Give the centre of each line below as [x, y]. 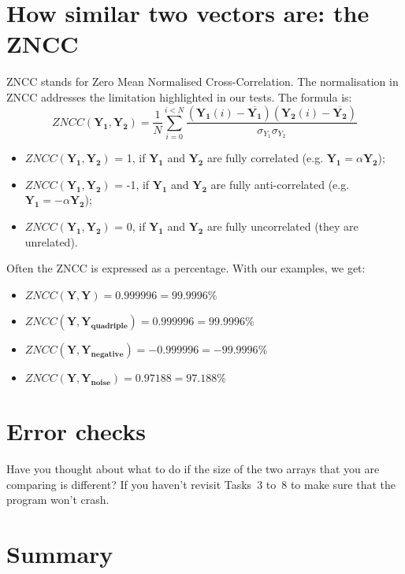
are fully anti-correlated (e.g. [280, 184]
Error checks [76, 431]
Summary [60, 553]
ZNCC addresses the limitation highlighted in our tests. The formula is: [179, 96]
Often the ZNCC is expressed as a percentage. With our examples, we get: [186, 268]
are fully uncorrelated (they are [282, 226]
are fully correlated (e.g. [265, 158]
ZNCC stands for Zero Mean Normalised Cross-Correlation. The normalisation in [202, 81]
